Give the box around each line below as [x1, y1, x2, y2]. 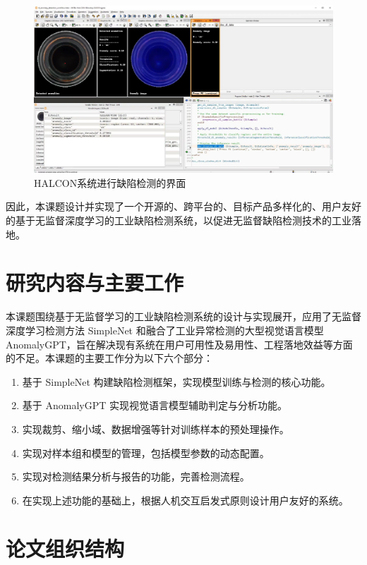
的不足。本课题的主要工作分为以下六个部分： [6, 351, 213, 365]
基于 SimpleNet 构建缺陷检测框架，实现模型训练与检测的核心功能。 [22, 374, 331, 389]
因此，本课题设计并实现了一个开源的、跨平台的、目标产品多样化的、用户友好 [6, 199, 361, 214]
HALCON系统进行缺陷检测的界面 [34, 175, 186, 190]
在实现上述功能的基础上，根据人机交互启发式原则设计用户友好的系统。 [22, 492, 349, 507]
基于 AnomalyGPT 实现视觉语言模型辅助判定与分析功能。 [22, 398, 287, 413]
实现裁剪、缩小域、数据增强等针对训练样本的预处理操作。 [22, 421, 289, 436]
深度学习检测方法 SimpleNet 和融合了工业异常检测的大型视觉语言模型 [6, 322, 324, 337]
